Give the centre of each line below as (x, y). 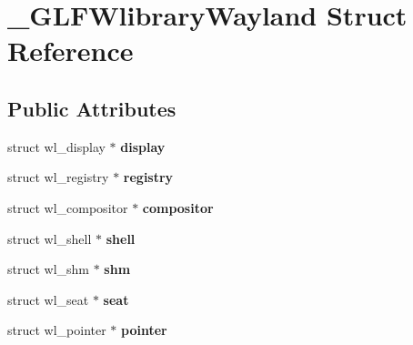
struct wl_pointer (57, 330)
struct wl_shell (50, 238)
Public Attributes (92, 108)
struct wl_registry (58, 177)
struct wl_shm (49, 269)
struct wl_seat (48, 299)
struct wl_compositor (68, 207)
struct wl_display (56, 146)
